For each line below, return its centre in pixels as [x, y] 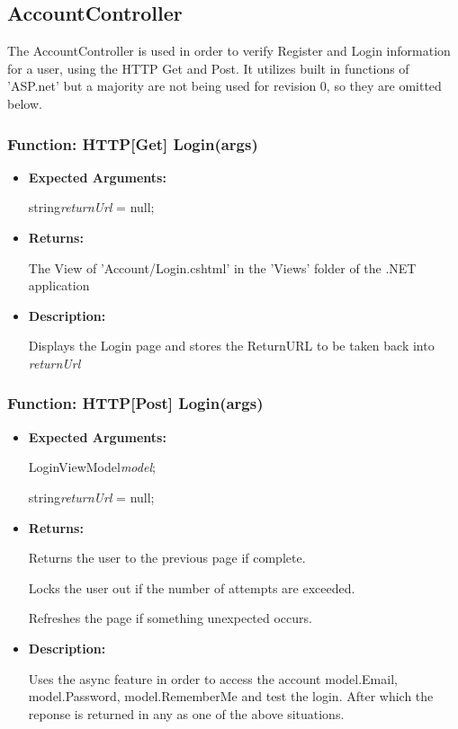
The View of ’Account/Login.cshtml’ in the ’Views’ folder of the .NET [222, 267]
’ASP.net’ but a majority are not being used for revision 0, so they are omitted [225, 86]
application [59, 285]
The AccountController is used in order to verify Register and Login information [229, 51]
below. [25, 103]
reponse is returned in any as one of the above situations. [186, 713]
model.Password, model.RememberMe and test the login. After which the [231, 696]
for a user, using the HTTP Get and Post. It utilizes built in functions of [208, 68]
